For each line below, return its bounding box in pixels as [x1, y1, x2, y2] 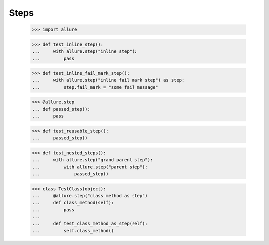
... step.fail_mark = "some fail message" [32, 84, 159, 90]
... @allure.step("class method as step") [32, 193, 148, 198]
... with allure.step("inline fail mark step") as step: [32, 77, 185, 83]
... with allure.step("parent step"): [32, 164, 148, 170]
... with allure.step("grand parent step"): [32, 157, 153, 163]
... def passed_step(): [32, 106, 91, 112]
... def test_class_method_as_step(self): [32, 221, 148, 227]
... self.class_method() [32, 228, 114, 233]
